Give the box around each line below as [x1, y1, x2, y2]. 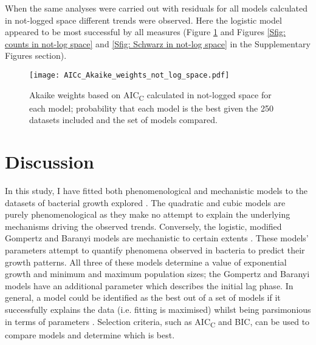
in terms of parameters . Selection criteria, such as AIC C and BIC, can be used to [5, 315, 310, 329]
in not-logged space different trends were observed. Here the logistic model [5, 13, 282, 26]
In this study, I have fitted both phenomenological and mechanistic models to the [5, 184, 308, 197]
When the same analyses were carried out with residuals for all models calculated [5, 2, 308, 14]
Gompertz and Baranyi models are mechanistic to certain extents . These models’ [5, 232, 309, 244]
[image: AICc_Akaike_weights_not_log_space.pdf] [29, 70, 230, 79]
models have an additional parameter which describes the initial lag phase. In [5, 279, 294, 292]
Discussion [5, 149, 94, 174]
